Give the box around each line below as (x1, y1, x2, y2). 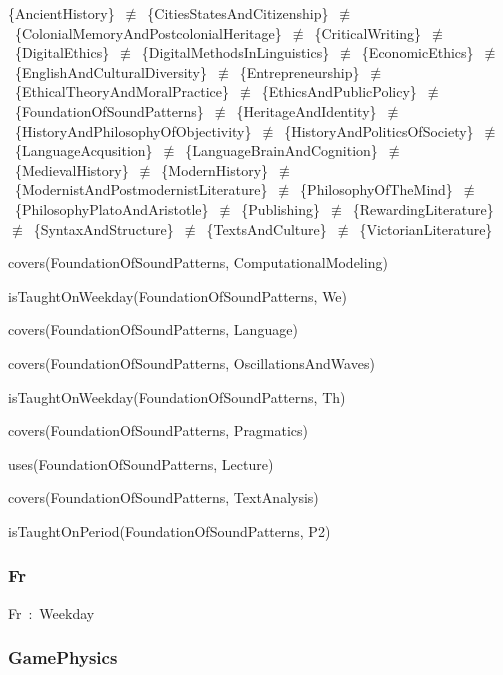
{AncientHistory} (8, 3, 115, 23)
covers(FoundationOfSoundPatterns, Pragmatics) (8, 420, 309, 441)
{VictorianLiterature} (359, 218, 493, 239)
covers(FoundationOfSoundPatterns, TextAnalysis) (8, 487, 319, 508)
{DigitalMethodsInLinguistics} (141, 42, 330, 63)
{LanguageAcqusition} (14, 140, 153, 161)
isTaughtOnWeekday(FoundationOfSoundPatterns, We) (8, 285, 348, 306)
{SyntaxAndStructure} (33, 218, 174, 239)
